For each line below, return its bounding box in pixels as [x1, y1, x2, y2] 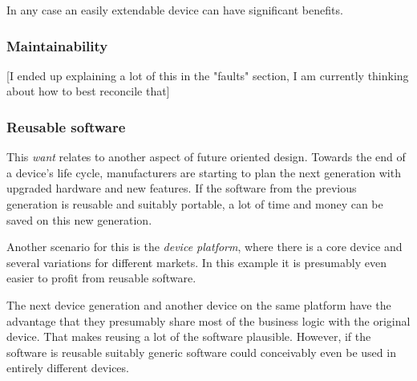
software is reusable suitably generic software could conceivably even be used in [6, 343, 396, 360]
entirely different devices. [6, 359, 129, 376]
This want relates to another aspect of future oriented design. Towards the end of [6, 148, 406, 165]
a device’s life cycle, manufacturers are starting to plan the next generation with [6, 164, 401, 180]
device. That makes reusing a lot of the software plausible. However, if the [6, 328, 371, 345]
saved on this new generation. [6, 211, 152, 228]
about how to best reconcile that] [6, 83, 170, 99]
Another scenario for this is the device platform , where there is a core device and [6, 238, 403, 255]
